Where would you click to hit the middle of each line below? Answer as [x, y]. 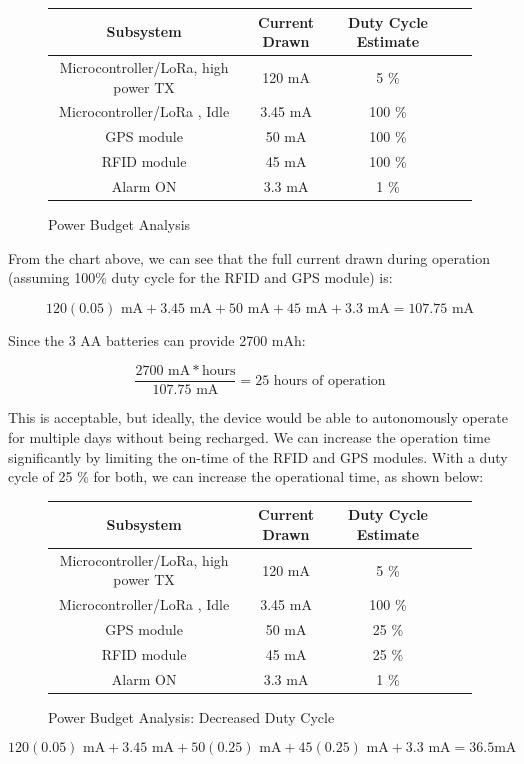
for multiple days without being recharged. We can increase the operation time [249, 437]
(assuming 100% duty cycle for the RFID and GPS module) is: [200, 277]
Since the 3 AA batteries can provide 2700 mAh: [157, 339]
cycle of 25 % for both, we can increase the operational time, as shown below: [246, 476]
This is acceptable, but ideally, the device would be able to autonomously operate [258, 417]
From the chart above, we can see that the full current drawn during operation [249, 257]
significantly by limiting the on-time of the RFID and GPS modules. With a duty [258, 456]
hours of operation [329, 380]
